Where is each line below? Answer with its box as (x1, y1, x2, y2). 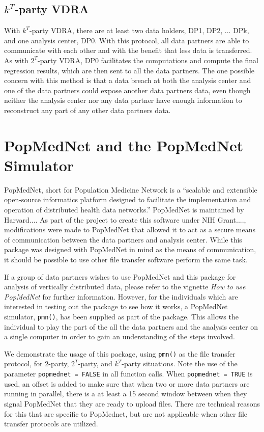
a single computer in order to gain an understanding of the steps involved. (4, 331, 235, 342)
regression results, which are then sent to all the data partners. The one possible (4, 65, 254, 75)
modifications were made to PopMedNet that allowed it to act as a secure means (4, 224, 256, 235)
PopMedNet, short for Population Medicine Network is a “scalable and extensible (4, 184, 257, 195)
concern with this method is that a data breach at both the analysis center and (4, 75, 251, 86)
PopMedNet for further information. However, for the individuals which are (4, 291, 238, 302)
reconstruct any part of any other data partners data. (4, 104, 171, 115)
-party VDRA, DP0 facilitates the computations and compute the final (38, 55, 258, 65)
